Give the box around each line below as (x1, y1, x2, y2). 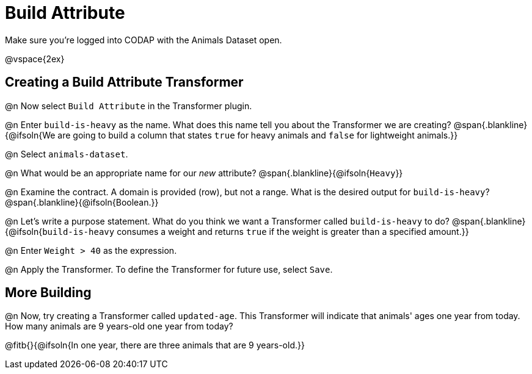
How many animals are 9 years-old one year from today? (5, 321, 233, 332)
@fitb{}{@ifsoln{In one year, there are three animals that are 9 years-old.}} (5, 340, 305, 351)
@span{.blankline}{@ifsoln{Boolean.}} (5, 196, 159, 207)
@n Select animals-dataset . (5, 148, 128, 159)
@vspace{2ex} (5, 53, 65, 64)
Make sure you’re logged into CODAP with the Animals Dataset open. (5, 34, 282, 45)
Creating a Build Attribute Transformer (5, 74, 244, 90)
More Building (5, 285, 92, 301)
